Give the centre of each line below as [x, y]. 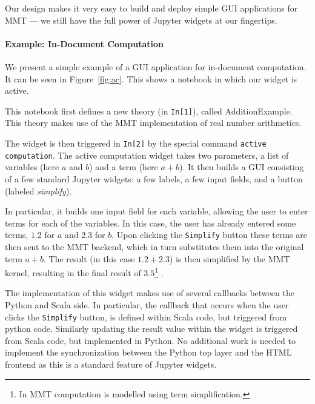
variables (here [32, 167]
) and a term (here [124, 167]
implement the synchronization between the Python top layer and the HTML [148, 352]
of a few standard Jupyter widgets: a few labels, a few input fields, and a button [154, 178]
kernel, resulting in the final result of [73, 272]
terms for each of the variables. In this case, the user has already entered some [151, 223]
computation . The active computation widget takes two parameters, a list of [147, 155]
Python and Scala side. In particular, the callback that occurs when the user [147, 304]
